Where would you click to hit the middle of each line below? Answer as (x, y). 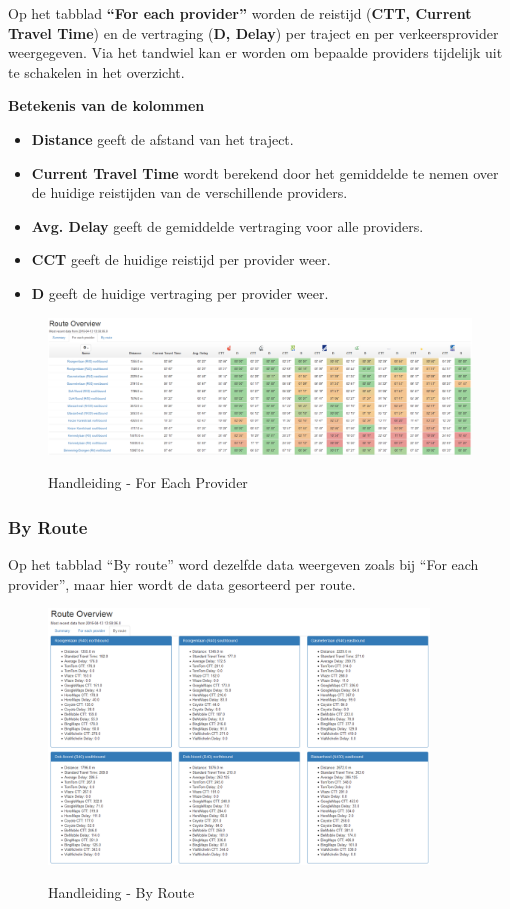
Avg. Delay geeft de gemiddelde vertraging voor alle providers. (227, 225)
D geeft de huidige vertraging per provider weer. (180, 292)
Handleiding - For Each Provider (148, 482)
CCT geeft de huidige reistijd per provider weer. (181, 259)
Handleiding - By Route (121, 892)
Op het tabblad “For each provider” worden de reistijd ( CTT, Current (240, 13)
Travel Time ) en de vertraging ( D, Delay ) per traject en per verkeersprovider (253, 32)
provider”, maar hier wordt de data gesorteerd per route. (182, 583)
